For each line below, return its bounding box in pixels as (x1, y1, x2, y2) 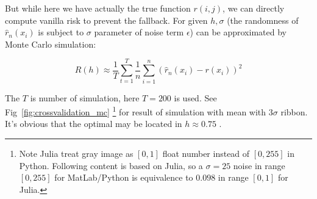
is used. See (174, 91, 217, 104)
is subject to (38, 26, 84, 38)
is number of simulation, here (30, 91, 140, 104)
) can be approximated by (190, 26, 287, 38)
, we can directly (223, 2, 285, 14)
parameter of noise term (94, 26, 184, 38)
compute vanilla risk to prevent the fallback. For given (5, 13, 208, 26)
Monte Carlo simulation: (5, 37, 96, 50)
